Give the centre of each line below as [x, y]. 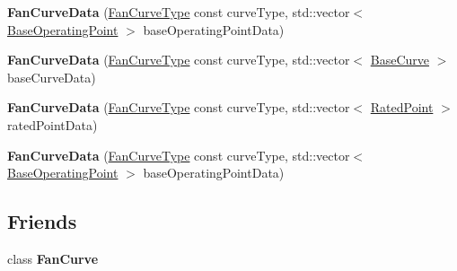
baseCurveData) [52, 77]
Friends [42, 221]
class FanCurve [53, 258]
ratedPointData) [53, 124]
